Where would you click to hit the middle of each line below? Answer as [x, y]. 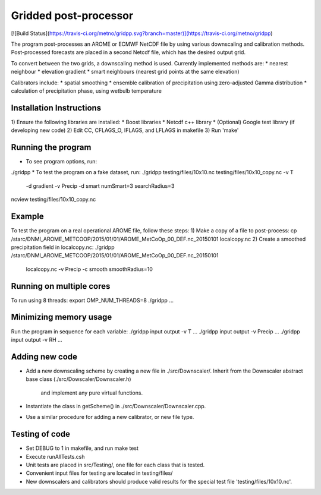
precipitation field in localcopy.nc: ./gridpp [63, 247]
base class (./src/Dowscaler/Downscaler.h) [78, 379]
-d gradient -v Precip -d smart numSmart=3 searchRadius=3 [100, 186]
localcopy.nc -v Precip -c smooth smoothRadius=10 [89, 269]
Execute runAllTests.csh [56, 456]
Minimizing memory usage [62, 317]
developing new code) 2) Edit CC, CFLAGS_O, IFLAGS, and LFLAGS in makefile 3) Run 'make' [125, 130]
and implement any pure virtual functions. [92, 393]
